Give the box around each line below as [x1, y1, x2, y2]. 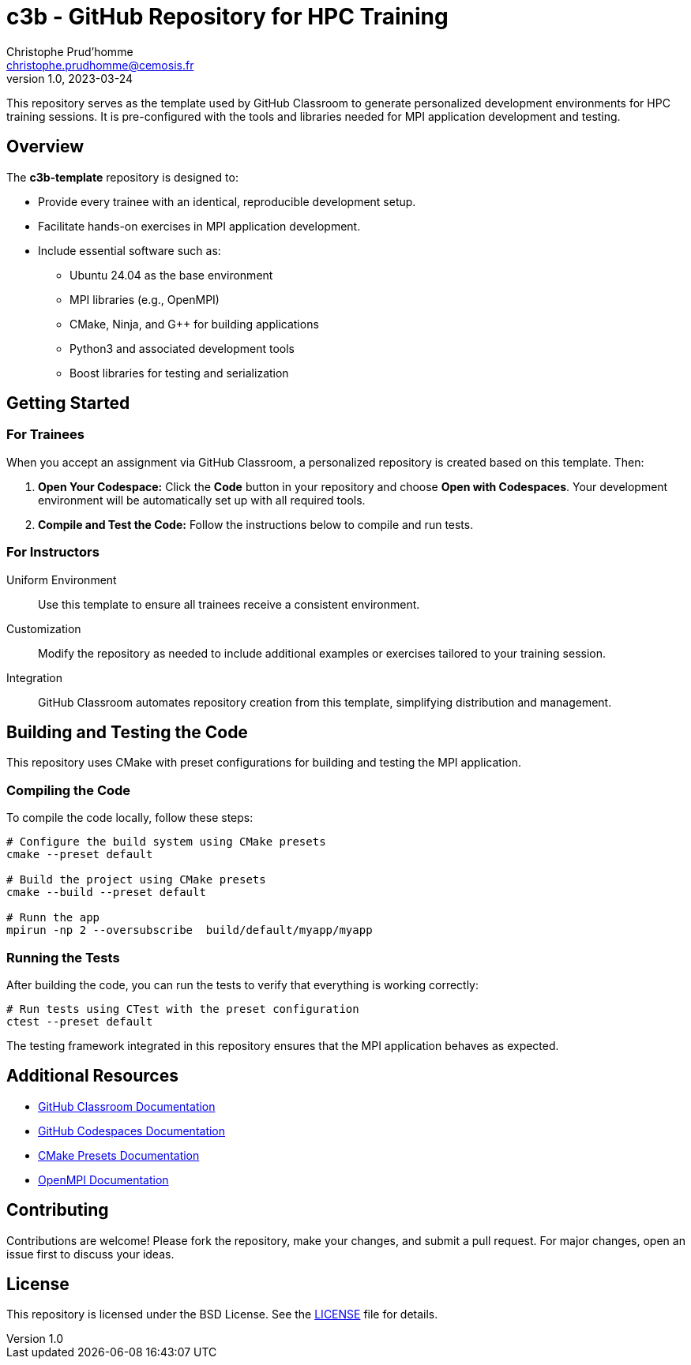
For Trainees [6, 426, 84, 443]
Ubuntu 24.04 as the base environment [69, 268, 273, 282]
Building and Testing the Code [6, 722, 248, 742]
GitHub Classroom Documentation [38, 1099, 216, 1113]
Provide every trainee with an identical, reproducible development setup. [38, 194, 416, 208]
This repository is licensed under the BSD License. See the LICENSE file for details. [6, 1307, 438, 1322]
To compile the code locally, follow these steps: [6, 811, 253, 825]
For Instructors [6, 544, 100, 561]
